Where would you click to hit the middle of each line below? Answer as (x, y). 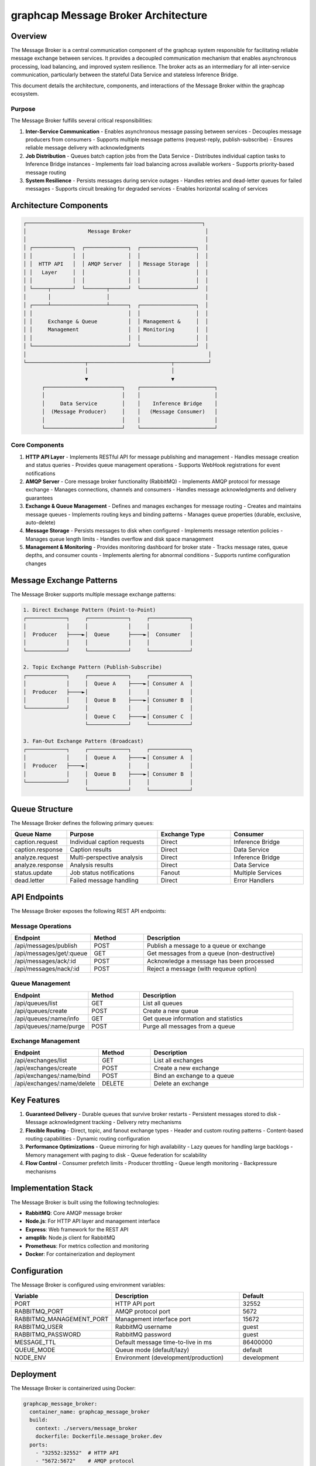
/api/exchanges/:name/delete (55, 1084)
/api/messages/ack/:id (45, 961)
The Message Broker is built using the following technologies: (85, 1202)
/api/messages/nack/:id (47, 969)
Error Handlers (254, 881)
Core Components (37, 445)
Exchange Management (45, 1041)
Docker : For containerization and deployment (80, 1254)
